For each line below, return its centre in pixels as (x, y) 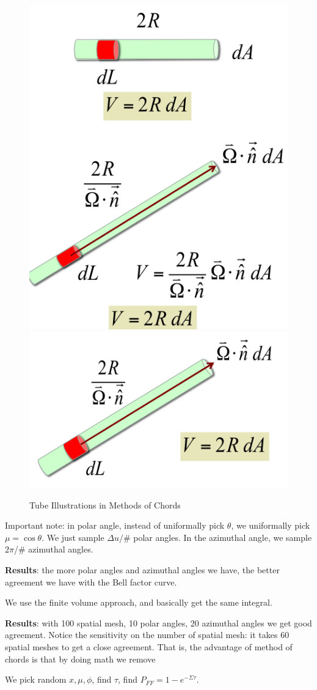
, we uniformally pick (271, 525)
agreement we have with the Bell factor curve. (91, 582)
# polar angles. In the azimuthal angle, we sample (217, 537)
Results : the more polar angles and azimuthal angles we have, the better (142, 570)
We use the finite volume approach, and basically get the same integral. (139, 602)
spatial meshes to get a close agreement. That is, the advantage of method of (149, 647)
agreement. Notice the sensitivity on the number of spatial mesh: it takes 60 (147, 635)
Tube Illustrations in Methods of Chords (105, 505)
